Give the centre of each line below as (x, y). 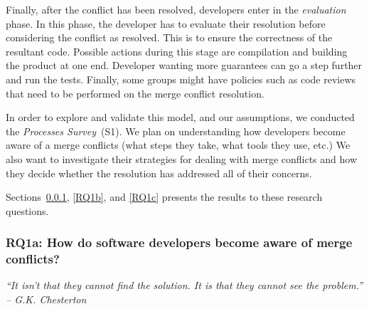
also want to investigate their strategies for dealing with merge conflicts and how (182, 158)
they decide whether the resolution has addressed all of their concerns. (159, 173)
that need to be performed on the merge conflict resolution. (135, 93)
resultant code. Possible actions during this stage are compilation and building (177, 51)
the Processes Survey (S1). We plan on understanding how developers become (176, 131)
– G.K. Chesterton (46, 299)
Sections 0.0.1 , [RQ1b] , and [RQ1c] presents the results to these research (164, 197)
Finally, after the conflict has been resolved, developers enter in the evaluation (176, 9)
